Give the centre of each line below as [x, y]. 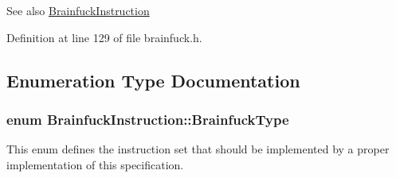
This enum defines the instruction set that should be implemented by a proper [198, 149]
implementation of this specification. [95, 164]
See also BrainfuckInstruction [78, 10]
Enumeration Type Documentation [153, 80]
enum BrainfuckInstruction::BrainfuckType [148, 119]
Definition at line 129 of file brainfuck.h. [104, 37]
